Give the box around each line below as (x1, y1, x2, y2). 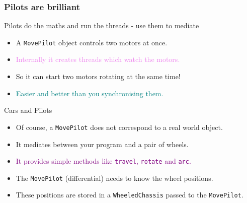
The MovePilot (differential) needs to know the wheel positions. (16, 172, 213, 183)
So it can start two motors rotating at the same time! (16, 71, 181, 82)
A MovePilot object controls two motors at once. (16, 37, 168, 47)
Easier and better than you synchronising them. (16, 88, 163, 98)
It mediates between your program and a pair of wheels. (16, 139, 189, 149)
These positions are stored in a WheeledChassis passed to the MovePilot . (16, 189, 243, 200)
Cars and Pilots (4, 105, 52, 115)
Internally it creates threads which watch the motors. (16, 54, 180, 64)
